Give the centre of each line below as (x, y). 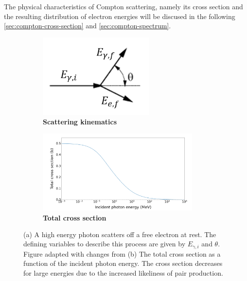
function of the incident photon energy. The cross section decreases (123, 263)
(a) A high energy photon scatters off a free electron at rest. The (120, 234)
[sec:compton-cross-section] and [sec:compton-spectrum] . (88, 26)
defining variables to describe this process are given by (105, 244)
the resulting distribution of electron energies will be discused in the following (120, 16)
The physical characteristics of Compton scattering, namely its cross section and (123, 6)
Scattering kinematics (80, 122)
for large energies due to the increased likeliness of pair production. (123, 272)
